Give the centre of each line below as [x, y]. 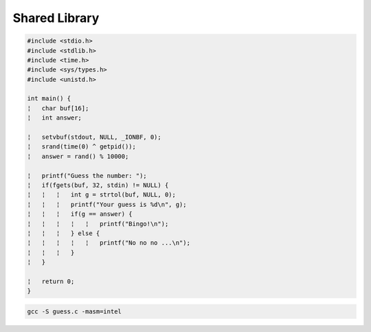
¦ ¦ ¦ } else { [64, 233]
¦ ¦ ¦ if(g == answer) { [80, 214]
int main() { [49, 99]
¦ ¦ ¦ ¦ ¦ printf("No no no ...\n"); [109, 243]
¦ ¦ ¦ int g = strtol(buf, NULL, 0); [102, 195]
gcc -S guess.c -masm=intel [74, 311]
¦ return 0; [51, 281]
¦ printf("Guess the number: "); [87, 176]
